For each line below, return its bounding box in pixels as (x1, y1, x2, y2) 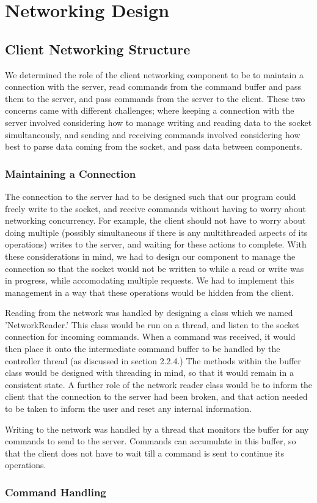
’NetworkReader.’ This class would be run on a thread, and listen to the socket (5, 318, 299, 331)
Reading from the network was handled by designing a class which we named (5, 306, 293, 319)
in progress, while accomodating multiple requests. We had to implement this (5, 274, 294, 287)
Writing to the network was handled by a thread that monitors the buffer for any (5, 422, 309, 435)
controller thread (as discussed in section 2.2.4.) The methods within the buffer (5, 354, 301, 367)
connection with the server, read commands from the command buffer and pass (5, 80, 302, 93)
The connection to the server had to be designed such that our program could (5, 189, 296, 202)
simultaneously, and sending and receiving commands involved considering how (5, 128, 301, 141)
